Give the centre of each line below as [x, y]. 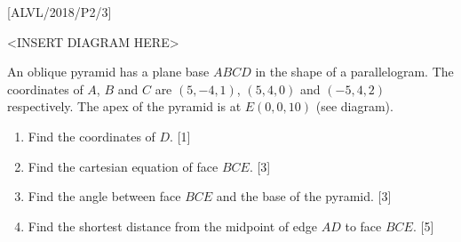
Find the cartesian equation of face [123, 166]
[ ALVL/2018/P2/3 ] [60, 12]
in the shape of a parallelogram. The [354, 72]
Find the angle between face [104, 196]
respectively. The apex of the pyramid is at [124, 106]
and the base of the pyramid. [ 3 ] [304, 196]
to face [363, 226]
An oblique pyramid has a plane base [108, 72]
